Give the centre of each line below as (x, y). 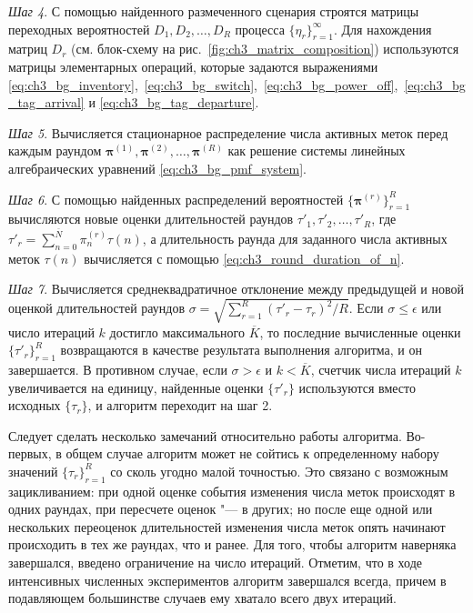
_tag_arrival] (46, 102)
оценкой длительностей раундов (97, 308)
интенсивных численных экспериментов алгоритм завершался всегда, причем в (227, 580)
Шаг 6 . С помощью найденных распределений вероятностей (176, 199)
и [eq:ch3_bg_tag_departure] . (174, 102)
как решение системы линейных (317, 151)
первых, (30, 453)
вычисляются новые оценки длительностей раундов (151, 219)
